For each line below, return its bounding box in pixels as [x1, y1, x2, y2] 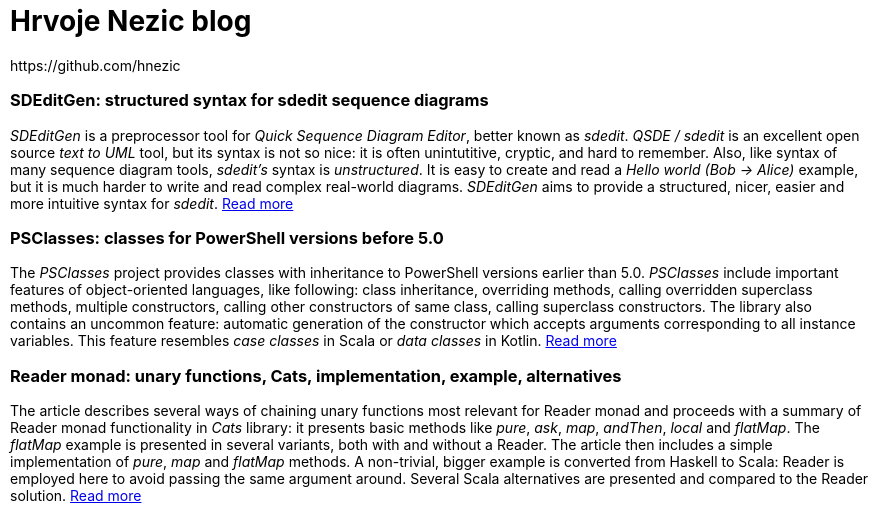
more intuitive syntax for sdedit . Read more [10, 194, 294, 212]
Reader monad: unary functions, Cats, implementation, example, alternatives [10, 365, 622, 386]
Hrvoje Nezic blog [10, 4, 252, 38]
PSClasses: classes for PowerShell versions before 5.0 [10, 227, 444, 248]
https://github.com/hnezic [10, 56, 181, 74]
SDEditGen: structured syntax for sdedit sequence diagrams [10, 90, 489, 111]
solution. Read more [10, 487, 142, 504]
